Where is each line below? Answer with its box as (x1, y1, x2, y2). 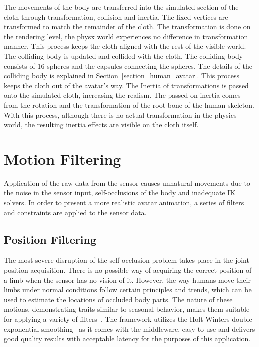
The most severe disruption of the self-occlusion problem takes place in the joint (4, 255, 249, 265)
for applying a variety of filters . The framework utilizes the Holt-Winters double (4, 313, 252, 324)
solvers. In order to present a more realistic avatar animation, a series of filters (4, 197, 244, 208)
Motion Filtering (4, 148, 121, 169)
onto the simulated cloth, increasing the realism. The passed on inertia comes (4, 90, 241, 100)
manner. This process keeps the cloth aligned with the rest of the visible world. (4, 41, 246, 51)
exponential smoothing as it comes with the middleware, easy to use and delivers (4, 323, 255, 334)
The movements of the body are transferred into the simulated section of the (4, 2, 239, 12)
